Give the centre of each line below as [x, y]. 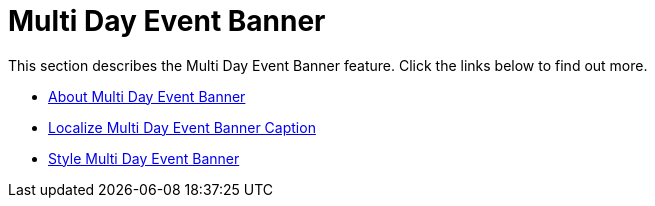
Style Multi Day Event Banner [144, 158]
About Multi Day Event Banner [147, 96]
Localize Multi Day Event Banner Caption [182, 127]
